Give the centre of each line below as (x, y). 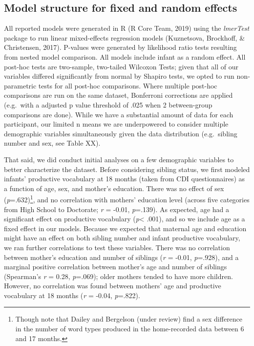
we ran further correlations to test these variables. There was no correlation (117, 247)
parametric (20, 85)
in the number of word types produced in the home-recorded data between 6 (130, 329)
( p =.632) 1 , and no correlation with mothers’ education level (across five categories (127, 199)
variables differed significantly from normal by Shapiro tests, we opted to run (119, 76)
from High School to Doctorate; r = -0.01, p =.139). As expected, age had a (117, 209)
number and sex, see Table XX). (52, 143)
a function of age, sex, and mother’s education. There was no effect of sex (114, 188)
